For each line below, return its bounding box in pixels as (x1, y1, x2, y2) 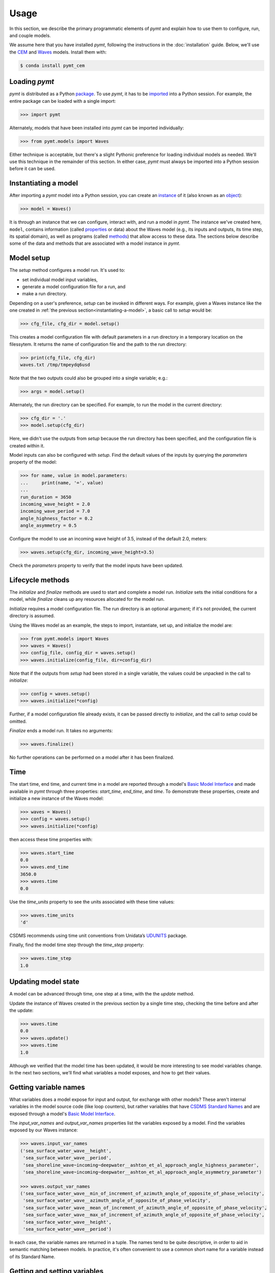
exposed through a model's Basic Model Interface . (9, 1111, 116, 1117)
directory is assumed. (9, 613, 55, 619)
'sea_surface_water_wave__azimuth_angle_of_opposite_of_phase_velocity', (23, 1198, 211, 1204)
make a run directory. (22, 291, 67, 297)
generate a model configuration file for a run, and (22, 284, 126, 290)
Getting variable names (9, 1083, 85, 1092)
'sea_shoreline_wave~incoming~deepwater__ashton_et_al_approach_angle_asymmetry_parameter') (23, 1169, 262, 1175)
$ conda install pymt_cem (20, 63, 85, 68)
